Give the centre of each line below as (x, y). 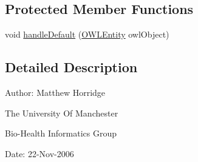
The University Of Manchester (62, 113)
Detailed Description (71, 67)
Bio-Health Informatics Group (61, 133)
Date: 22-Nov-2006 (39, 153)
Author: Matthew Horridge (55, 92)
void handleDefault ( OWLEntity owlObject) (87, 34)
